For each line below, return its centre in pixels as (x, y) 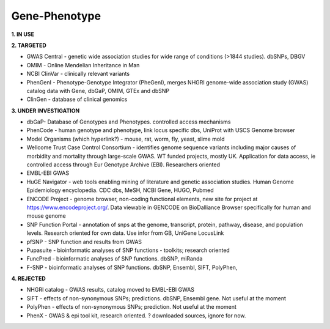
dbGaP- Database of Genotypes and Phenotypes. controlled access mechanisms (129, 122)
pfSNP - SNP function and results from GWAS (84, 242)
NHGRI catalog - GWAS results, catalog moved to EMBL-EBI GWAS (111, 290)
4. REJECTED (28, 279)
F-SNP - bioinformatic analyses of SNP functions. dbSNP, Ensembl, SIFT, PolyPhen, (132, 267)
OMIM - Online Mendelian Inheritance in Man (83, 65)
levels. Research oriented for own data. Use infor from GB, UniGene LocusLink (125, 233)
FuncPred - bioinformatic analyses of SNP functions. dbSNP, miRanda (115, 259)
